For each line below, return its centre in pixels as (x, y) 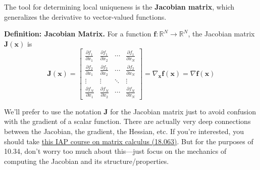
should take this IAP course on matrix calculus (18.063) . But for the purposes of (129, 141)
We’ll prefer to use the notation (53, 111)
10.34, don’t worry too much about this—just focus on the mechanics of (115, 151)
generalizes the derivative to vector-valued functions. (85, 16)
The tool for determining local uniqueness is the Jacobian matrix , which (119, 7)
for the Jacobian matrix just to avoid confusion (183, 111)
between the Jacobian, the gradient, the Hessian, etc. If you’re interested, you (124, 131)
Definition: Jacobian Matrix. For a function (78, 34)
